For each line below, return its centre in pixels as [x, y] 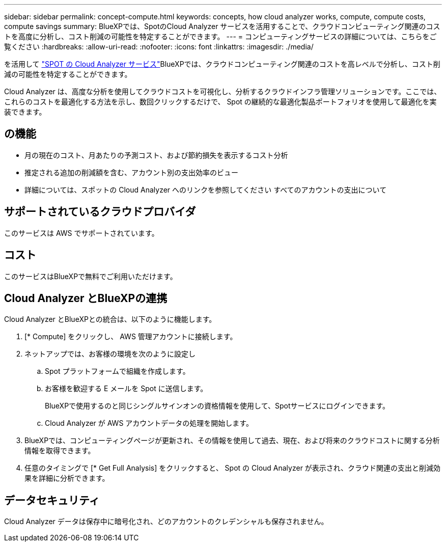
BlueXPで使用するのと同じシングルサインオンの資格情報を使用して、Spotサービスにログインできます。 [217, 406]
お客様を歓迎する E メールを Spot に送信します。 [126, 389]
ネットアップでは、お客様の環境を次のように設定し [110, 354]
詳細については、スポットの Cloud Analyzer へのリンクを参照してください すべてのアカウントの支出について [206, 189]
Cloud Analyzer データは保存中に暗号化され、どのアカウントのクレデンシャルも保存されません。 [166, 522]
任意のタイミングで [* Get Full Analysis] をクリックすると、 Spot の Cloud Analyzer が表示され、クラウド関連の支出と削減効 [232, 468]
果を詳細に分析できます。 [67, 478]
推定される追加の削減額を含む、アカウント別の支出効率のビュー [131, 172]
